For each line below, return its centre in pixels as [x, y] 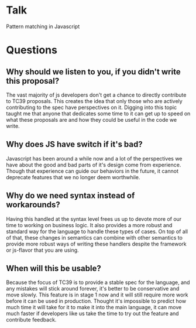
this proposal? [33, 81]
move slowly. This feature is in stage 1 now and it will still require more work [97, 295]
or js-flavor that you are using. [42, 250]
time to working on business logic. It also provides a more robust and [89, 225]
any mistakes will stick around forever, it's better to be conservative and [93, 289]
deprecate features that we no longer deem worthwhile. [73, 177]
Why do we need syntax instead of [71, 196]
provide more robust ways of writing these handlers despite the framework [96, 244]
